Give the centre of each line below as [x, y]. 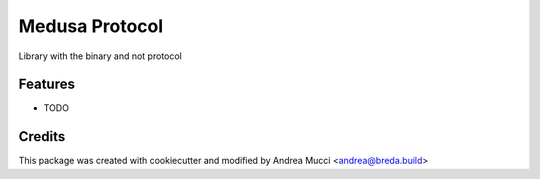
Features [46, 84]
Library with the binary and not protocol [100, 56]
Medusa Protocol [91, 26]
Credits [42, 136]
